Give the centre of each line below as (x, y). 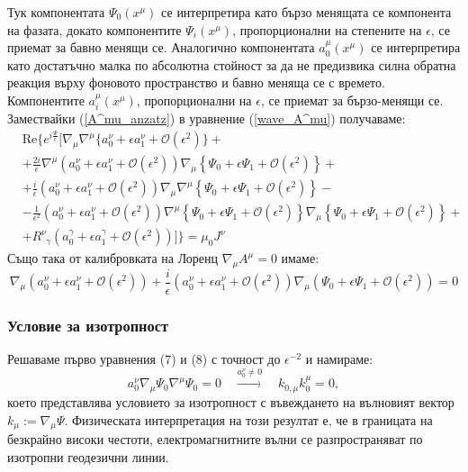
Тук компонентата (56, 12)
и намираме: (339, 359)
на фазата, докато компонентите (94, 29)
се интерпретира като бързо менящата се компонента (306, 12)
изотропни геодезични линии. (88, 456)
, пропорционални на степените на (327, 29)
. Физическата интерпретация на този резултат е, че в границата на (248, 419)
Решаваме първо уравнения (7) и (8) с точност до (144, 359)
